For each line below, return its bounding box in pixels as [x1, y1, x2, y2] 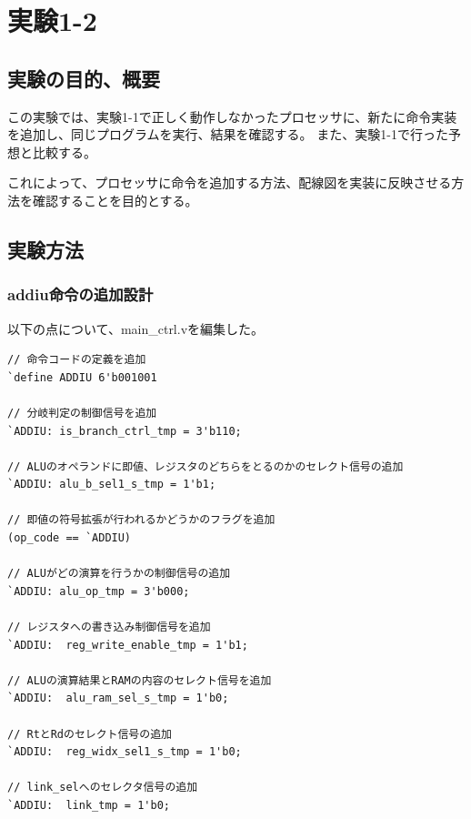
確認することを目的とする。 [32, 190, 198, 209]
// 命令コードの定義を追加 [7, 353, 146, 367]
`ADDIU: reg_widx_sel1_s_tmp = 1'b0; [7, 745, 242, 759]
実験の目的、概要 [7, 64, 160, 92]
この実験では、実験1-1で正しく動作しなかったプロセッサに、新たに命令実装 [7, 106, 457, 126]
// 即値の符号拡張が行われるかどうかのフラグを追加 [7, 513, 276, 527]
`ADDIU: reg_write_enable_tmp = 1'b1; [7, 638, 248, 652]
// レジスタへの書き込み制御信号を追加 [7, 621, 211, 634]
